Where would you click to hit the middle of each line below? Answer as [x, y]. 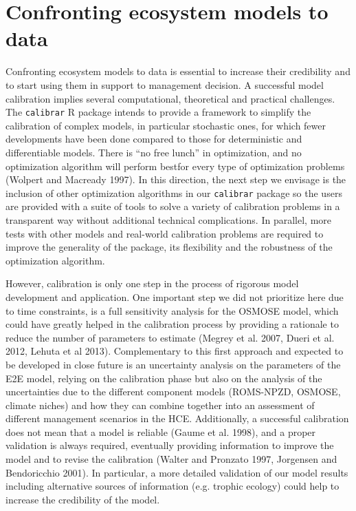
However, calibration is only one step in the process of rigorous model [152, 283]
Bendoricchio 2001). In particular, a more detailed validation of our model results [177, 472]
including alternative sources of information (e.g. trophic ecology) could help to [173, 486]
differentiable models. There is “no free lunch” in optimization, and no [154, 152]
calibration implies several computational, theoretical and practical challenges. [170, 98]
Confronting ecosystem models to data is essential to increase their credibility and [178, 71]
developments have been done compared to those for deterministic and [154, 139]
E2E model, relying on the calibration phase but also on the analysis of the [164, 378]
